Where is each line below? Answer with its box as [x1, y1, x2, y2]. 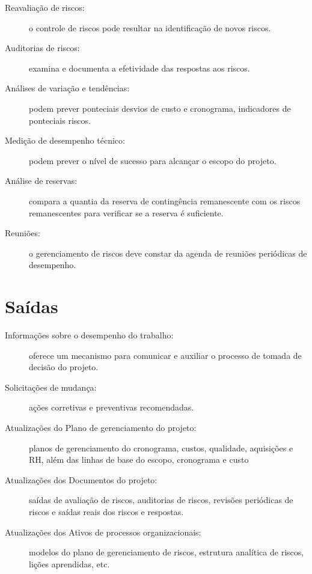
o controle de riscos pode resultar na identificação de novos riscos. [29, 21, 271, 34]
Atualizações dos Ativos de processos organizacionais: [5, 525, 201, 538]
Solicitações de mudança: [5, 380, 97, 393]
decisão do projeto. [29, 361, 99, 373]
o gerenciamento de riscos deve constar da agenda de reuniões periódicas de [29, 246, 307, 259]
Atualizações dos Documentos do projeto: [5, 473, 158, 486]
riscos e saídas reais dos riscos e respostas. [29, 505, 184, 518]
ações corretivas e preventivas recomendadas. [29, 401, 194, 414]
